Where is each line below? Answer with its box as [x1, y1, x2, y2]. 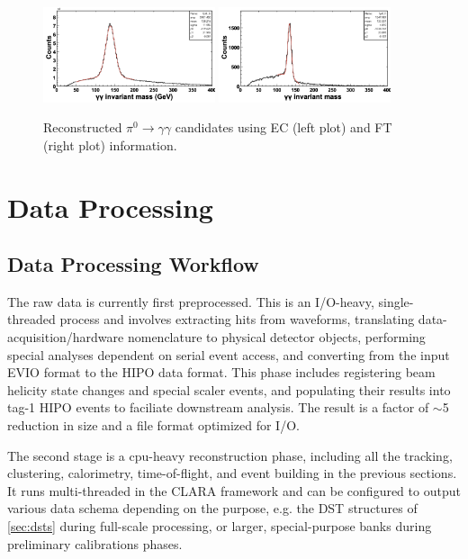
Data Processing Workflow [7, 250, 259, 278]
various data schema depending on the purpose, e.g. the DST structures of [7, 499, 418, 518]
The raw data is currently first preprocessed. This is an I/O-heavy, [7, 292, 374, 311]
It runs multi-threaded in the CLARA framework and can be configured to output [7, 481, 461, 500]
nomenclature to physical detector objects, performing [127, 328, 426, 347]
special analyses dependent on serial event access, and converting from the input [7, 345, 450, 364]
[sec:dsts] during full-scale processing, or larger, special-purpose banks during [7, 517, 432, 536]
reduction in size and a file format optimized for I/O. [7, 416, 300, 435]
